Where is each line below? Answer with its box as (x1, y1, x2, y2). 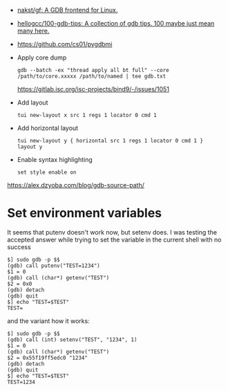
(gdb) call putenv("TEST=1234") (7, 262, 100, 269)
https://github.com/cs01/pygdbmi (17, 40, 113, 48)
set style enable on (17, 169, 77, 176)
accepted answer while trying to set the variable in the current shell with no (7, 235, 222, 244)
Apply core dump (17, 53, 67, 62)
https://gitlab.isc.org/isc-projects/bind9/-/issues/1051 (17, 85, 169, 93)
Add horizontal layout (17, 124, 78, 132)
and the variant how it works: (7, 316, 90, 325)
